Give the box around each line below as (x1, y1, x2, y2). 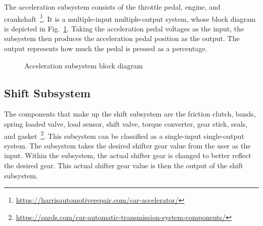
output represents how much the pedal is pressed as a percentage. (4, 43, 207, 54)
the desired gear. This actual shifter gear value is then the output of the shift (4, 160, 243, 171)
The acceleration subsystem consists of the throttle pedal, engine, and (4, 2, 221, 12)
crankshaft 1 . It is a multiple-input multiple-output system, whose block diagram (4, 12, 256, 24)
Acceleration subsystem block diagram (24, 60, 143, 70)
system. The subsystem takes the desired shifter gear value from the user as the (4, 140, 251, 150)
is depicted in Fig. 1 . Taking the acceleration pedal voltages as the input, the (4, 23, 244, 33)
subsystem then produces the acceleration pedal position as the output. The (4, 33, 240, 44)
